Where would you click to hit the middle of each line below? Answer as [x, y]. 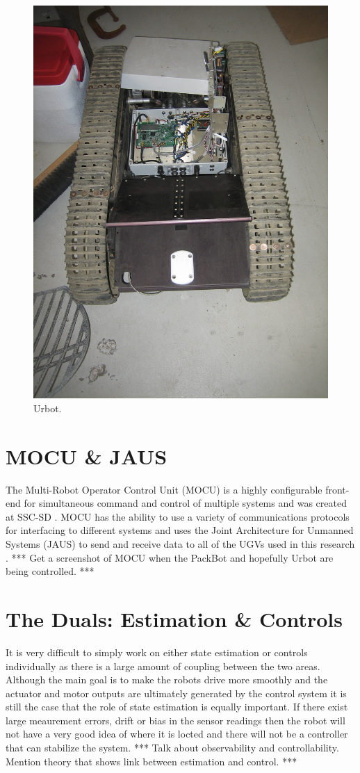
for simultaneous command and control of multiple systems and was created [185, 503]
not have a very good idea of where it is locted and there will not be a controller [177, 734]
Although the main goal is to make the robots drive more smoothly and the [167, 680]
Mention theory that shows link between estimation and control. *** [152, 761]
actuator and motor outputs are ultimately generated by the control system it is [176, 693]
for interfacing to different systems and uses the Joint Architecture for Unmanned [180, 530]
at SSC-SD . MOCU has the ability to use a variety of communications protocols [178, 516]
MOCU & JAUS [87, 456]
